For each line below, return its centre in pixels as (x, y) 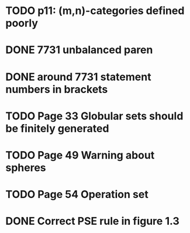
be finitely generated (57, 129)
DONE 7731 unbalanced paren (79, 50)
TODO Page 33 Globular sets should (94, 116)
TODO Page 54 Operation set (77, 195)
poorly (22, 23)
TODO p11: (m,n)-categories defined (95, 11)
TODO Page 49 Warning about (80, 155)
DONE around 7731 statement (78, 77)
